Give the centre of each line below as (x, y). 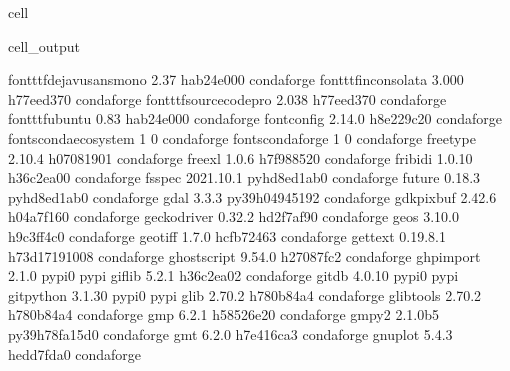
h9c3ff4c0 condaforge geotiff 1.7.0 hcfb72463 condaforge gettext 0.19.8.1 (227, 235)
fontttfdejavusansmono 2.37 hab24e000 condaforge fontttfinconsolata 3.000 (236, 79)
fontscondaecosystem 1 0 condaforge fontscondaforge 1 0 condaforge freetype (242, 137)
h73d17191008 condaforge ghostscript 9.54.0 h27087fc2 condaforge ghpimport (244, 255)
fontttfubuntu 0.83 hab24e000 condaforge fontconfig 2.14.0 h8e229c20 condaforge (255, 118)
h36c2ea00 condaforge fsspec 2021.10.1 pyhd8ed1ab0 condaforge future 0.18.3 (244, 177)
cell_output (44, 45)
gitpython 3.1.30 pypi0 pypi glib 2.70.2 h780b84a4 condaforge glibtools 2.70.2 (245, 294)
